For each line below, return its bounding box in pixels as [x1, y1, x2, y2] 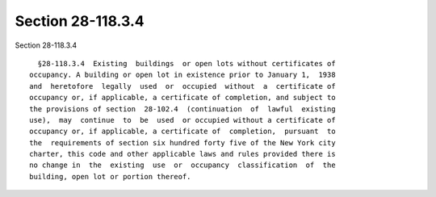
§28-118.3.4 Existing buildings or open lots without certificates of [37, 59, 336, 68]
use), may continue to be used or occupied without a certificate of [29, 115, 336, 124]
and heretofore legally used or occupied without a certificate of [29, 82, 336, 90]
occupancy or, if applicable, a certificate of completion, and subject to [29, 93, 336, 103]
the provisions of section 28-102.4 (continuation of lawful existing [29, 104, 336, 113]
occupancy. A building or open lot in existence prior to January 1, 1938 [29, 70, 336, 80]
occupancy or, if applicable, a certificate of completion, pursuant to [29, 127, 336, 136]
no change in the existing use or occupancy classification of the [29, 161, 336, 170]
